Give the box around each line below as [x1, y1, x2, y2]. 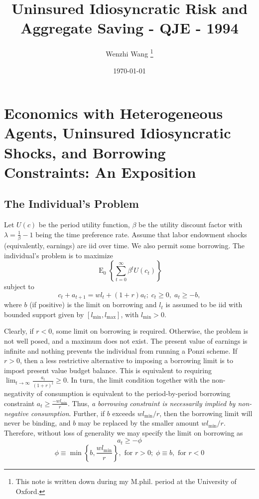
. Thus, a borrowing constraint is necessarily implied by [68, 398, 236, 408]
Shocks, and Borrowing [4, 142, 166, 162]
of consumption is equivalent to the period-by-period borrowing [36, 388, 231, 399]
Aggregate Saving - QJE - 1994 [20, 17, 239, 38]
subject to [4, 281, 34, 292]
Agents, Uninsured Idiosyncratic [4, 122, 231, 143]
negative [4, 408, 29, 418]
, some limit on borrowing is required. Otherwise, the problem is [52, 326, 248, 336]
